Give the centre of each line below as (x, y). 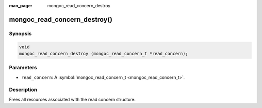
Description (23, 90)
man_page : (21, 6)
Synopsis (20, 33)
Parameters (23, 68)
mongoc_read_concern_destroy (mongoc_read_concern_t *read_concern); (104, 54)
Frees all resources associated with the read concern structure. (72, 99)
